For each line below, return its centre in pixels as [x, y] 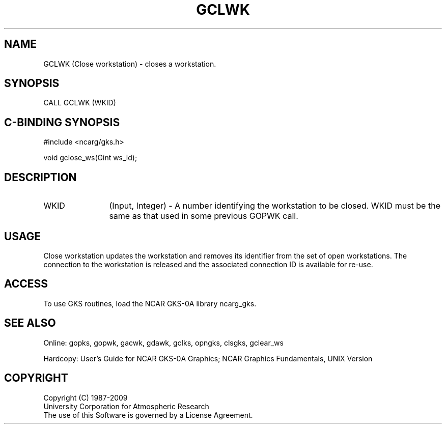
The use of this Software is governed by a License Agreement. [148, 415]
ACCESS [26, 284]
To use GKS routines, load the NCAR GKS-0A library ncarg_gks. [150, 303]
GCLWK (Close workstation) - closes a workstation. [130, 64]
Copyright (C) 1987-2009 [86, 397]
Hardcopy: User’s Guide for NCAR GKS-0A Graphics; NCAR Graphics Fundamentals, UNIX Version [208, 358]
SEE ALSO [30, 323]
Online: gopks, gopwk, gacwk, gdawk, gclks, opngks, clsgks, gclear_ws [163, 343]
